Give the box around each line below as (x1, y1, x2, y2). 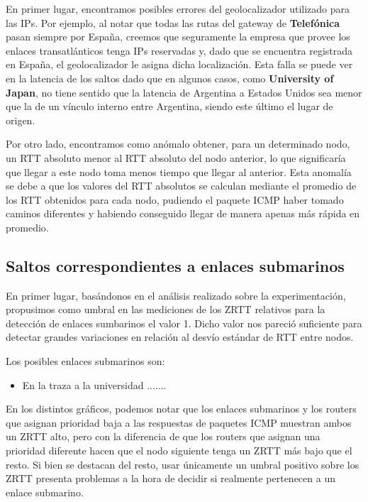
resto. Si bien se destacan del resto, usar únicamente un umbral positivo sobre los (6, 457, 359, 471)
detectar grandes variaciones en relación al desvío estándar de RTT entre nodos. (6, 329, 354, 344)
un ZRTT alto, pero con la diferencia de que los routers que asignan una (6, 429, 320, 444)
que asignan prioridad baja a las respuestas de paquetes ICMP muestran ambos (6, 415, 352, 430)
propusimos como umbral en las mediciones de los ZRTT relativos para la (6, 302, 325, 317)
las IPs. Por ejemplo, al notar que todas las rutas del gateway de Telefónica (6, 15, 340, 30)
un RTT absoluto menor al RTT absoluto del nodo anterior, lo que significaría (6, 150, 346, 165)
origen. (6, 112, 35, 127)
